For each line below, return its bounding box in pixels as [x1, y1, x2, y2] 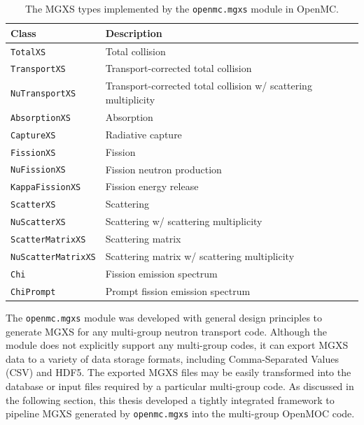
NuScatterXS [10, 217, 66, 228]
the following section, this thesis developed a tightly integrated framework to [6, 392, 335, 407]
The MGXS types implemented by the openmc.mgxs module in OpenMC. [24, 1, 339, 15]
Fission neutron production [105, 161, 222, 176]
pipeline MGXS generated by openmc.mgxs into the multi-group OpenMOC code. [6, 406, 355, 421]
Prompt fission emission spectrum [105, 283, 251, 298]
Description [105, 25, 162, 40]
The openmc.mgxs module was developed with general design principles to [6, 310, 322, 324]
